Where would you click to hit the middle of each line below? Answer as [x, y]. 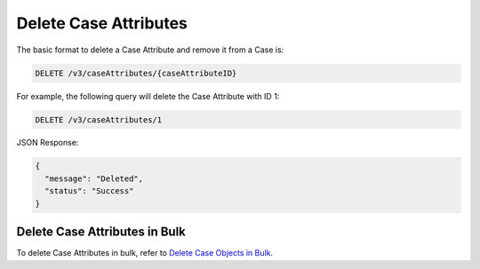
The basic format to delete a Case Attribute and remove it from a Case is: [150, 50]
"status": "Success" [89, 191]
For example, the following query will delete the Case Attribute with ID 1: [148, 96]
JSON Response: [48, 143]
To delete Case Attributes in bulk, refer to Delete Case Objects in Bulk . [145, 253]
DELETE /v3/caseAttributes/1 [99, 119]
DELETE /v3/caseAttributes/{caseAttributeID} [136, 73]
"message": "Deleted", [94, 178]
